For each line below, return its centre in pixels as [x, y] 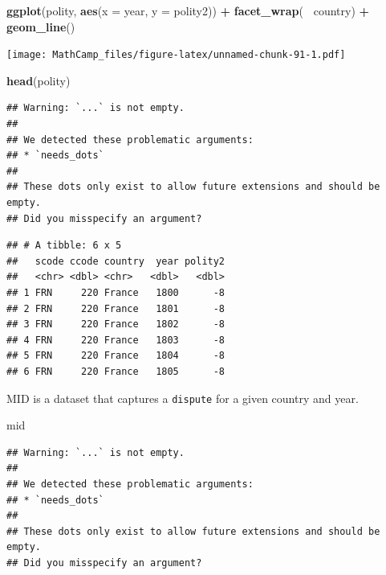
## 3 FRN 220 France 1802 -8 [116, 324]
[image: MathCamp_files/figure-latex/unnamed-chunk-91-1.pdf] [176, 55]
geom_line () [41, 26]
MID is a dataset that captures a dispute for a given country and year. [183, 398]
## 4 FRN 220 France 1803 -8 [116, 340]
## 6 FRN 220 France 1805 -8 [116, 371]
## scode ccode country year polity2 [116, 261]
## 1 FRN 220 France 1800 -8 [116, 292]
